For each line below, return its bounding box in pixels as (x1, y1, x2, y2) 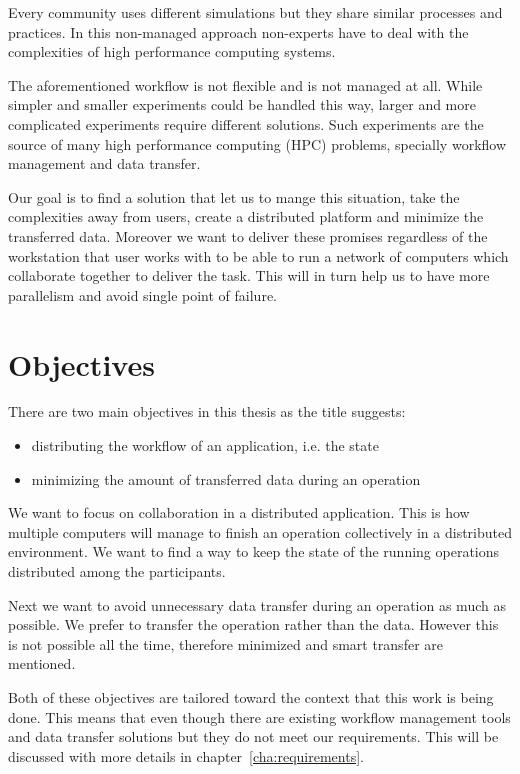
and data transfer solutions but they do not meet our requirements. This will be (8, 726, 499, 747)
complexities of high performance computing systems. (8, 41, 336, 62)
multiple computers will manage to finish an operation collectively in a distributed (8, 521, 512, 542)
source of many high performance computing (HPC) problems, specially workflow (8, 133, 507, 154)
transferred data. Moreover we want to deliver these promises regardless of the (8, 225, 488, 246)
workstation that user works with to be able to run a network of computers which (8, 245, 509, 266)
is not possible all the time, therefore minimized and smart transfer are (8, 633, 443, 654)
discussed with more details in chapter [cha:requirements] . (8, 745, 364, 766)
